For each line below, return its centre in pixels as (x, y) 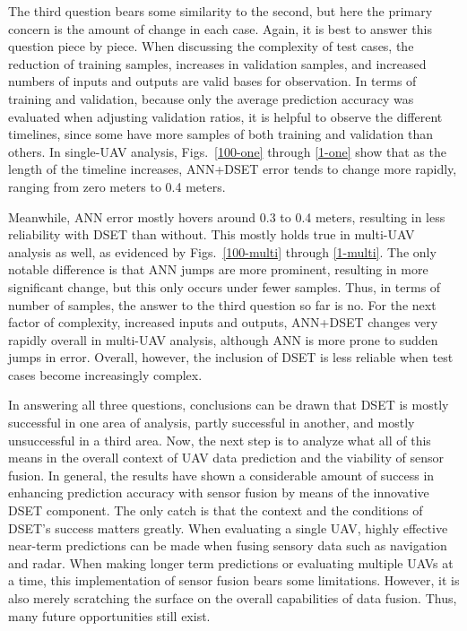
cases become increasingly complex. (105, 374)
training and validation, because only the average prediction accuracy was (211, 98)
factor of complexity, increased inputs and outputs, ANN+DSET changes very (223, 322)
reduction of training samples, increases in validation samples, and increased (217, 63)
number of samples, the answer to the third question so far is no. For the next (222, 304)
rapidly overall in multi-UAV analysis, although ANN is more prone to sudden (223, 339)
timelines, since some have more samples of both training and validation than (221, 134)
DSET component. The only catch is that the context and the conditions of (216, 510)
